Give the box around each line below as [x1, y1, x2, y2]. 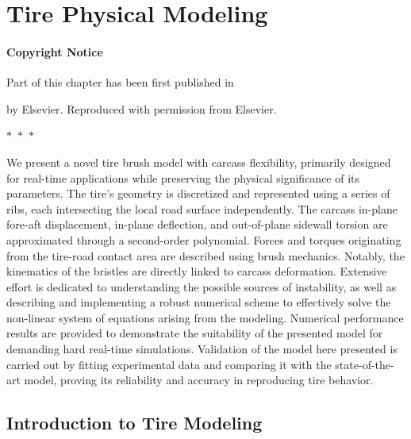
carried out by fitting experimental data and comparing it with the [6, 356, 332, 372]
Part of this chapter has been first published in [6, 74, 234, 90]
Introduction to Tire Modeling [6, 410, 263, 435]
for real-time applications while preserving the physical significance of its [6, 169, 360, 186]
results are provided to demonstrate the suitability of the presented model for [6, 325, 383, 341]
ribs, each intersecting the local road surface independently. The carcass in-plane [6, 200, 398, 217]
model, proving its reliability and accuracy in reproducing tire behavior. [24, 372, 374, 388]
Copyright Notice [6, 43, 103, 60]
